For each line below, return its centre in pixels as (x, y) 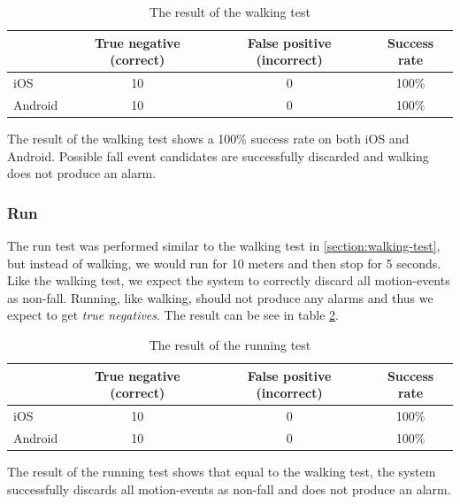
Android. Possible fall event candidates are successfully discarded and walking (218, 155)
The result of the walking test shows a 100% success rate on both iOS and (208, 138)
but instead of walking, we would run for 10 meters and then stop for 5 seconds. (224, 263)
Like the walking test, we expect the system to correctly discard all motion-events (229, 280)
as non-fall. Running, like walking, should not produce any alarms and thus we (220, 297)
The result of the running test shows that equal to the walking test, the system (222, 471)
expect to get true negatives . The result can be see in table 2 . (173, 315)
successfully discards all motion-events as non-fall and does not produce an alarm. (229, 488)
